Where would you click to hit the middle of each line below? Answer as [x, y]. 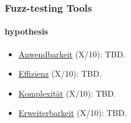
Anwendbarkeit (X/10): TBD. [72, 54]
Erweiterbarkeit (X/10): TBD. [73, 113]
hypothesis [27, 31]
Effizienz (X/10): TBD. [60, 74]
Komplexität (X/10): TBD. [67, 93]
